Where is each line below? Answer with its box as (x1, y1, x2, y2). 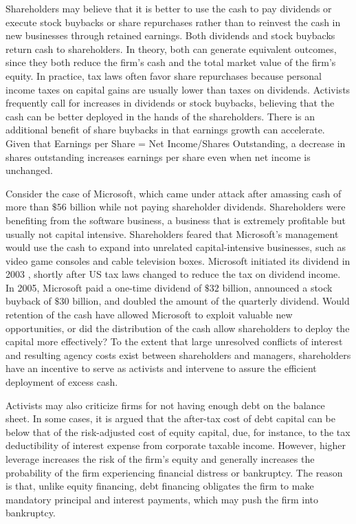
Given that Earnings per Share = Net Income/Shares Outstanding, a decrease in (5, 135, 346, 150)
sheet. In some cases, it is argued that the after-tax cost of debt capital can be (5, 411, 335, 426)
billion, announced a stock (222, 280, 333, 294)
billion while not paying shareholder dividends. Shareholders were (69, 199, 346, 214)
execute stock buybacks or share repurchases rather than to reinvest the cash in (5, 14, 341, 29)
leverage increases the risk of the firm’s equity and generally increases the (5, 452, 315, 466)
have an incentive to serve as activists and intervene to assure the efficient (5, 361, 317, 375)
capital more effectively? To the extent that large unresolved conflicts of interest (5, 334, 343, 349)
